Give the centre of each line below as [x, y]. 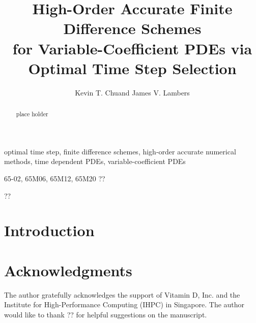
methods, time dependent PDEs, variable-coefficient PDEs [95, 161]
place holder [32, 114]
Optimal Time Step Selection [132, 68]
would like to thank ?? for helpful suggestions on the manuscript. [106, 314]
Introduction [49, 230]
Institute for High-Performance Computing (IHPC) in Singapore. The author [124, 304]
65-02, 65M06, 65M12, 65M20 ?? [55, 178]
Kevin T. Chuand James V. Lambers [132, 92]
